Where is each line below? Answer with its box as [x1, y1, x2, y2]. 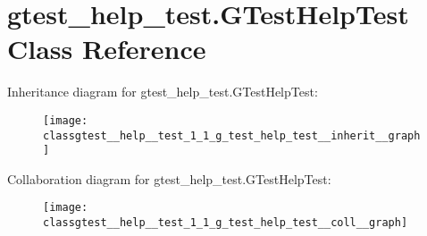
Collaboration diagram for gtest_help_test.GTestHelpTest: [7, 169, 331, 188]
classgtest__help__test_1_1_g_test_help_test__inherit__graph [43, 129, 421, 142]
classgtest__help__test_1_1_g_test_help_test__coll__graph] [43, 216, 408, 230]
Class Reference [7, 30, 206, 67]
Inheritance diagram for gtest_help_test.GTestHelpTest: [7, 82, 318, 101]
